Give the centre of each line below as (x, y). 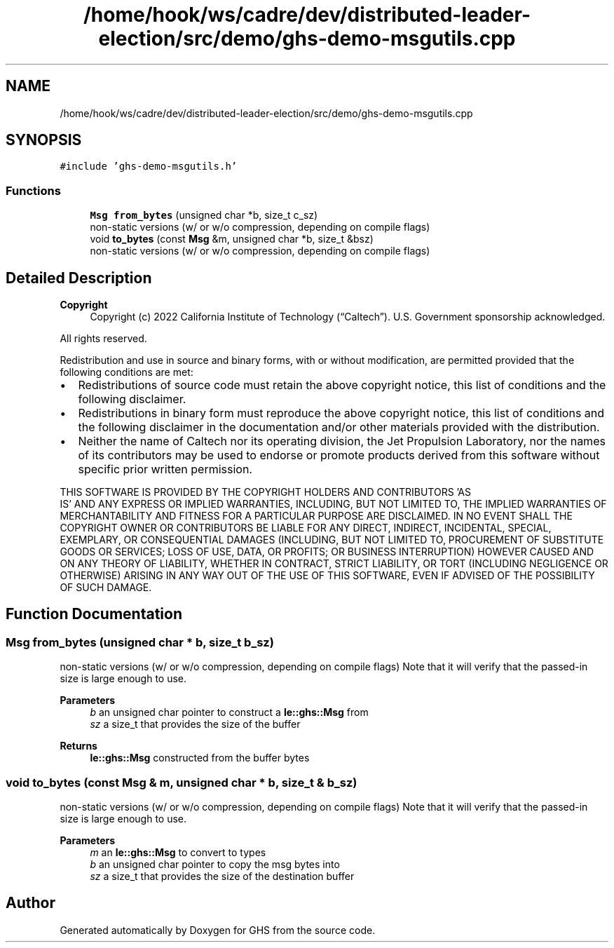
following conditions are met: (127, 372)
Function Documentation (94, 614)
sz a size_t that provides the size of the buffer (195, 724)
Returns (79, 746)
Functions (33, 190)
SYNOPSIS (44, 140)
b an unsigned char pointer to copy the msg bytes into (215, 864)
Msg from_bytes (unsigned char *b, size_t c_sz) (204, 215)
